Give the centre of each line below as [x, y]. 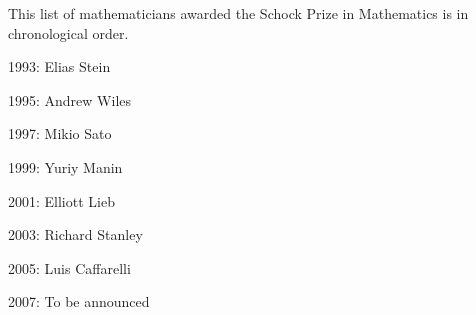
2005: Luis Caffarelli [69, 267]
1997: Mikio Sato [60, 133]
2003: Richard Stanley [75, 234]
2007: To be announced [79, 301]
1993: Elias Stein [59, 66]
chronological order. [68, 32]
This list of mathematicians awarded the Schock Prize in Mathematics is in [238, 13]
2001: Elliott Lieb [61, 200]
